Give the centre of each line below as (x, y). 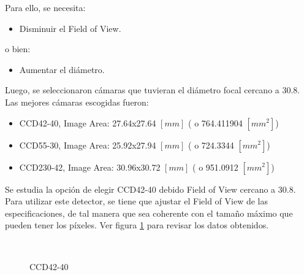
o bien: (18, 49)
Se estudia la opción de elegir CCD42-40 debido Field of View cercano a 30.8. (150, 189)
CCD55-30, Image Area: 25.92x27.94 (88, 145)
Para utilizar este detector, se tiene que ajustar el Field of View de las (136, 201)
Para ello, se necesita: (45, 7)
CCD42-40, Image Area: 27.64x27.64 (88, 122)
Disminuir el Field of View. (70, 28)
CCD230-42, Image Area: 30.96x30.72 (90, 167)
